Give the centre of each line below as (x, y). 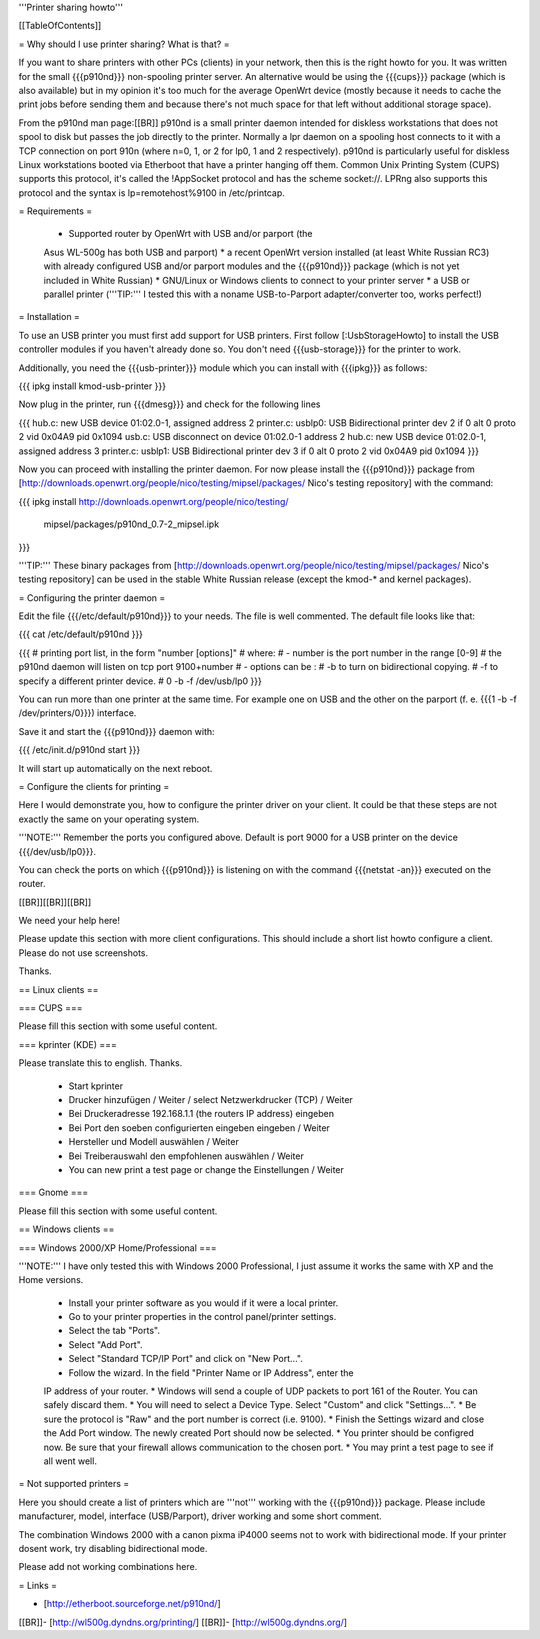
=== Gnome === (53, 1192)
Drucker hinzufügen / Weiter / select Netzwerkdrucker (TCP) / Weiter (211, 1099)
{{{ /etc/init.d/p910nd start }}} (79, 750)
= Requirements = (55, 211)
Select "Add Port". (106, 1344)
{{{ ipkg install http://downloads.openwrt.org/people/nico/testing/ (153, 501)
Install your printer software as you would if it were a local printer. (203, 1302)
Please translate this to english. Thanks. (100, 1063)
